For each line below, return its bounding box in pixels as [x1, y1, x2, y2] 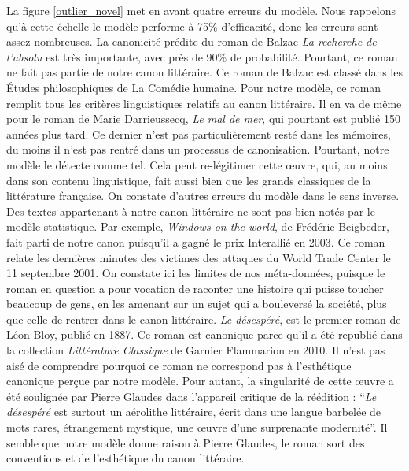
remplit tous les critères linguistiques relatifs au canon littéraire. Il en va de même [6, 95, 402, 111]
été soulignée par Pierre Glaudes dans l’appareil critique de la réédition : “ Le [6, 388, 377, 404]
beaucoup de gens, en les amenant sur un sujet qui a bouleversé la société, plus [6, 295, 387, 312]
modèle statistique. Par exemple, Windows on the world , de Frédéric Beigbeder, [6, 218, 389, 235]
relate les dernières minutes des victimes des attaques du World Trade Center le [6, 249, 391, 265]
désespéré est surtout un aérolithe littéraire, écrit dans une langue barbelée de [6, 403, 381, 420]
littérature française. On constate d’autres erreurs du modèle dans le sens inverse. [6, 187, 400, 204]
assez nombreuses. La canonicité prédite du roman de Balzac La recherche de [6, 33, 377, 50]
